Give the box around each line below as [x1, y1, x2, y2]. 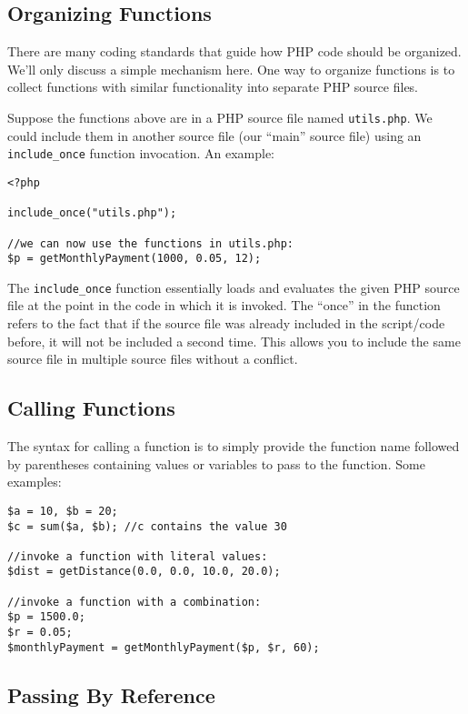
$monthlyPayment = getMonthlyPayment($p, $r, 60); [7, 640, 320, 654]
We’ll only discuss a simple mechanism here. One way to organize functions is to [7, 59, 455, 78]
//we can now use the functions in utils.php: [7, 236, 294, 250]
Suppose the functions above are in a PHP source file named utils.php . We [7, 107, 433, 126]
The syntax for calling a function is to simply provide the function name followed [7, 437, 460, 456]
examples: [7, 472, 62, 491]
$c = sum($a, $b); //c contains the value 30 [7, 519, 287, 533]
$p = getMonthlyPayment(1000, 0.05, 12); [7, 252, 262, 266]
